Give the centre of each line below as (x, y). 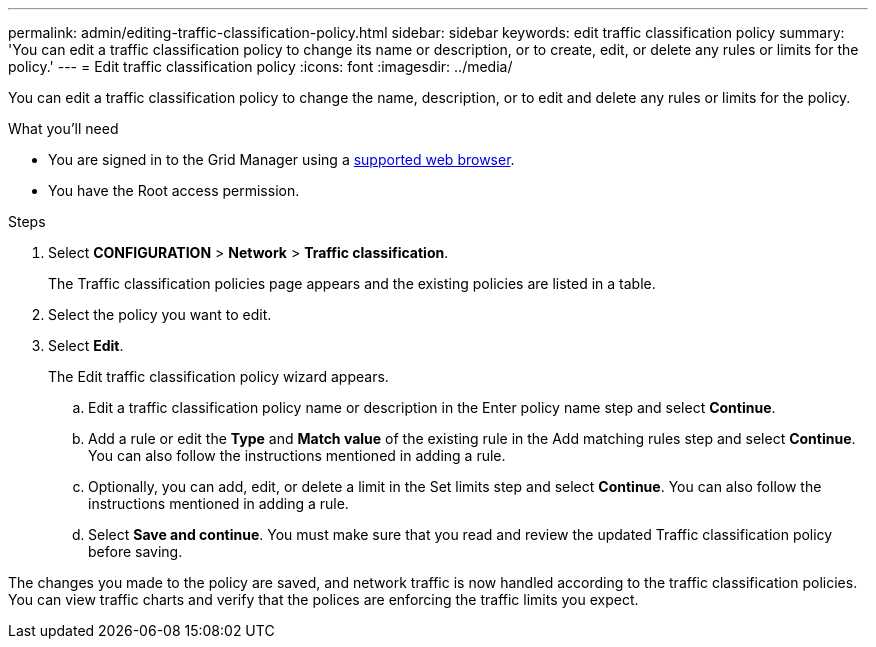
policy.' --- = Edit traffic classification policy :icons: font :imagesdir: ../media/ (260, 66)
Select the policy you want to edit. (160, 314)
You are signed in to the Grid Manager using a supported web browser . (281, 159)
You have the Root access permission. (174, 190)
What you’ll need (63, 128)
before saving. (135, 551)
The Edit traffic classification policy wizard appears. (218, 376)
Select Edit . (86, 345)
